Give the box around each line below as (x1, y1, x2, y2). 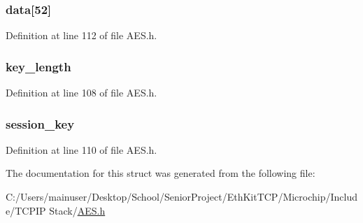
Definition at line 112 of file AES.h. (6, 28, 157, 43)
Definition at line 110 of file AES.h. (6, 142, 157, 157)
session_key (6, 115, 75, 132)
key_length (6, 57, 71, 75)
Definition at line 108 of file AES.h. (6, 85, 157, 100)
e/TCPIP (6, 203, 46, 217)
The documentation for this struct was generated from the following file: (6, 166, 315, 180)
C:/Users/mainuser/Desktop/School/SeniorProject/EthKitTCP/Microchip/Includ (6, 189, 358, 204)
